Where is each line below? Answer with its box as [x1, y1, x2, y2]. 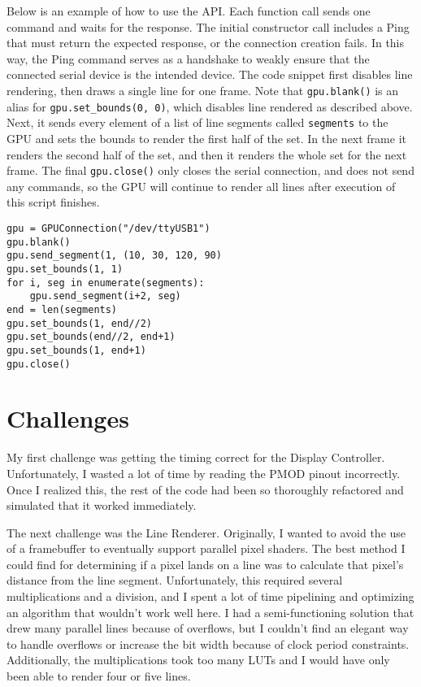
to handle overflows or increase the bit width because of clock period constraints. [7, 635, 410, 652]
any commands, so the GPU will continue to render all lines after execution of [7, 177, 396, 194]
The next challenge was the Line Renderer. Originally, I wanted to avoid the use [7, 524, 406, 541]
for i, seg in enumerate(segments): [7, 276, 205, 289]
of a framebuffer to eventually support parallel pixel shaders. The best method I [7, 540, 406, 557]
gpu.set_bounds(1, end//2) [7, 317, 152, 329]
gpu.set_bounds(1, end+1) [7, 344, 146, 356]
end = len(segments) [7, 303, 118, 315]
